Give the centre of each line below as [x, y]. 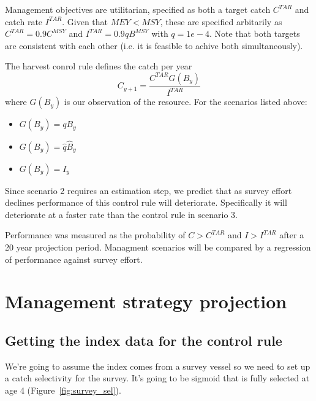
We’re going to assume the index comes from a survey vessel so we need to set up [158, 366]
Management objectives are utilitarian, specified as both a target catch [138, 9]
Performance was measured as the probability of [95, 235]
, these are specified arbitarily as [221, 21]
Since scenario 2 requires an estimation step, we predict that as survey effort [149, 190]
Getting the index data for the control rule [144, 340]
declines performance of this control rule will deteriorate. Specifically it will [146, 202]
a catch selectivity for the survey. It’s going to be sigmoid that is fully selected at [157, 378]
